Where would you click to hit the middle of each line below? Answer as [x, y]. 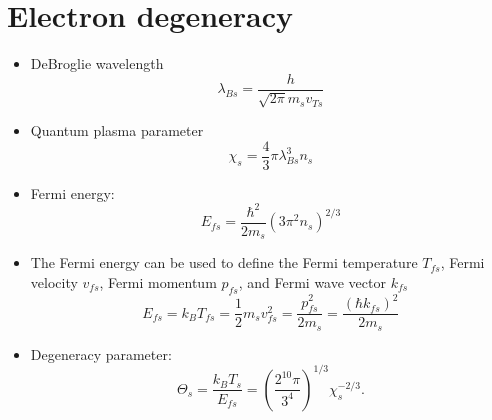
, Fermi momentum [158, 282]
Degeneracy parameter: [101, 353]
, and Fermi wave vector [312, 282]
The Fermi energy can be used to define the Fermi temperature [224, 262]
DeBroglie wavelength [97, 63]
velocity [54, 282]
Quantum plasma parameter [117, 130]
